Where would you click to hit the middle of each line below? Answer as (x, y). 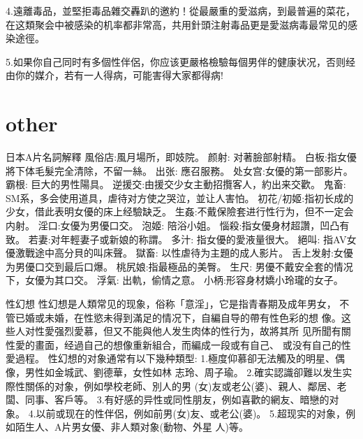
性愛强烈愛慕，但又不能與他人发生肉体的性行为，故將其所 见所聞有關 (193, 331)
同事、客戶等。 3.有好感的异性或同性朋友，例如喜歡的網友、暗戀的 (177, 400)
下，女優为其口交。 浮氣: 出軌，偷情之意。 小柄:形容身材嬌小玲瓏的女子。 (175, 280)
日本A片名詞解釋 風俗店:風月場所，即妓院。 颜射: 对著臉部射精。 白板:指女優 (181, 157)
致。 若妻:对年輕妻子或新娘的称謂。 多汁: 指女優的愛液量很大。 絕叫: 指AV (176, 239)
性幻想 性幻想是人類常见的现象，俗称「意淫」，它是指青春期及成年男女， (171, 304)
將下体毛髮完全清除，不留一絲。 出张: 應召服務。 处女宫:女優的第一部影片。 (179, 170)
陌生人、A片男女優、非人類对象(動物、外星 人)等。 (132, 427)
